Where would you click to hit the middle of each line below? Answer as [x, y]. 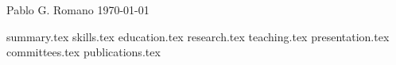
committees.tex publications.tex [83, 52]
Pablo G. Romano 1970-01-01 [78, 10]
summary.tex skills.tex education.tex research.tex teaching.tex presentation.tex [198, 36]
